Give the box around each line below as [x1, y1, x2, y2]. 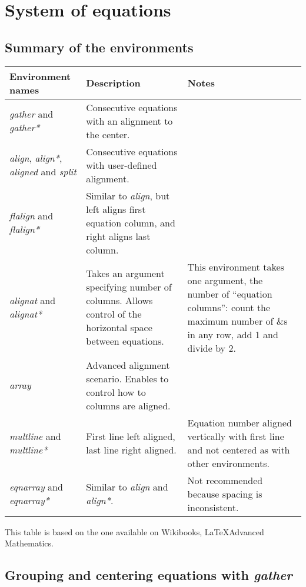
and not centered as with [187, 442, 290, 456]
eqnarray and [9, 480, 63, 494]
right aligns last [86, 229, 151, 243]
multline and [9, 429, 61, 443]
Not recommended [187, 473, 263, 487]
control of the [86, 307, 142, 321]
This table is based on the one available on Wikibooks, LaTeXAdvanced [5, 525, 264, 538]
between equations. [86, 334, 164, 348]
